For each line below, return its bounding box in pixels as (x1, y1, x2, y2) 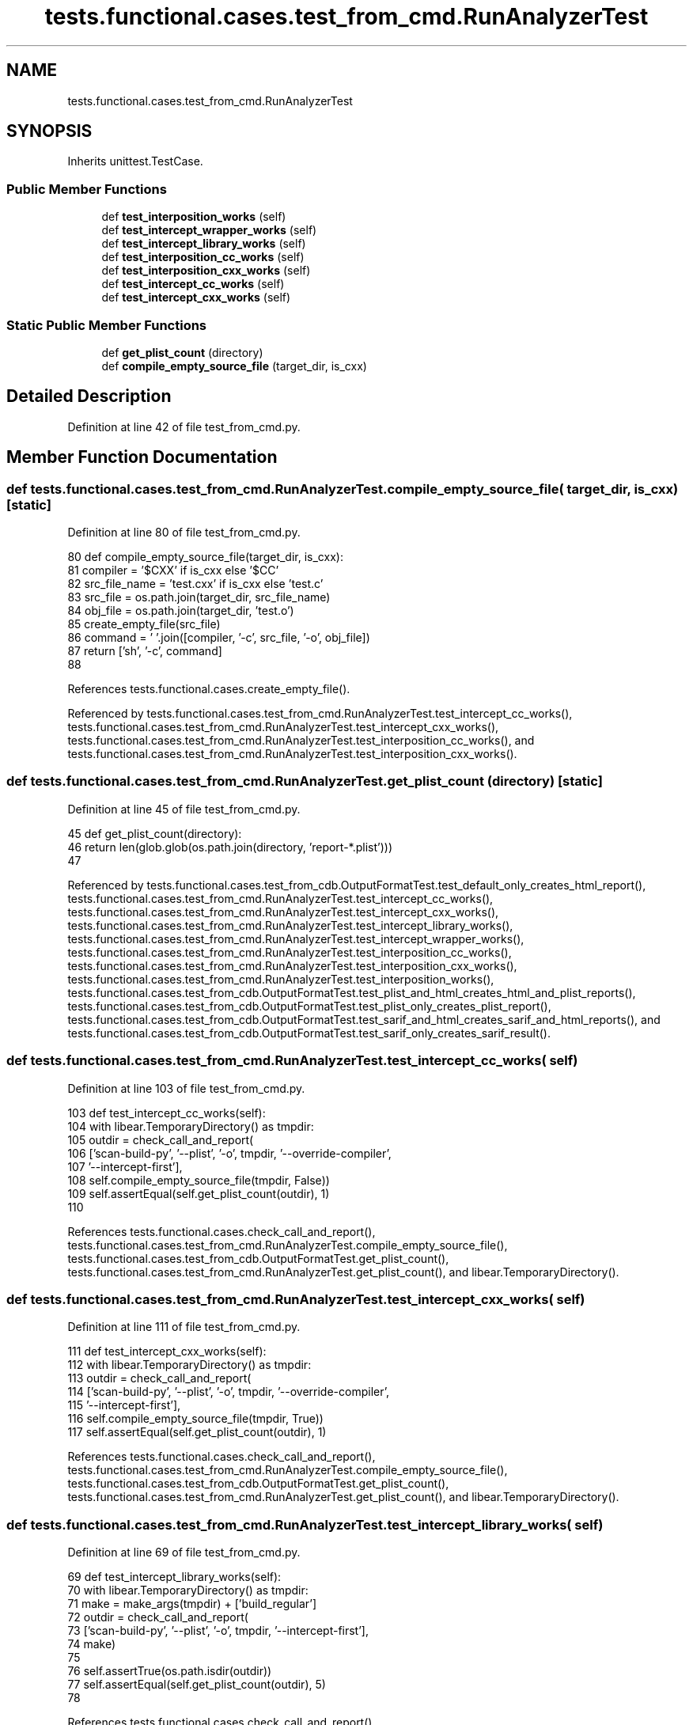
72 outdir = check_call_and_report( (67, 1610, 248, 1624)
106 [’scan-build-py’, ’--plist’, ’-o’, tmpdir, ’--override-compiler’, (67, 1146, 392, 1160)
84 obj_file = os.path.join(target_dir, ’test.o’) (67, 604, 294, 617)
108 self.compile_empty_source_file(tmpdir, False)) (67, 1173, 330, 1187)
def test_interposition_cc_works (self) (101, 250, 305, 264)
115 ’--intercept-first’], (67, 1398, 181, 1412)
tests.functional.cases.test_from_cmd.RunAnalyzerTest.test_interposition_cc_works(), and (67, 734, 535, 747)
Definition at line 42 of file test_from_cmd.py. (67, 419, 301, 434)
